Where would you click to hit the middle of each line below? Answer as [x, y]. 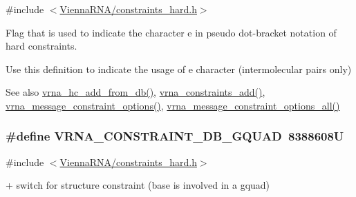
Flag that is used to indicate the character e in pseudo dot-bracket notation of [171, 32]
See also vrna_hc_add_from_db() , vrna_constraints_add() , [135, 92]
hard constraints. [41, 46]
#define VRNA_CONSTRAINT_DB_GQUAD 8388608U [175, 136]
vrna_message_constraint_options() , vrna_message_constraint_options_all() [173, 105]
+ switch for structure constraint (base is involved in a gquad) [138, 185]
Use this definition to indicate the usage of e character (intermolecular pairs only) [179, 69]
